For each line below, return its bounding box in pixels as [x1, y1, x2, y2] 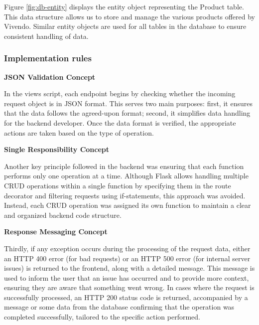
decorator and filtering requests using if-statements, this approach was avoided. [4, 190, 246, 200]
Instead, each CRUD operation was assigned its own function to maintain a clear [4, 200, 251, 210]
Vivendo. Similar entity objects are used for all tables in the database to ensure [4, 21, 247, 31]
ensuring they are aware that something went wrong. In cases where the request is [4, 282, 255, 293]
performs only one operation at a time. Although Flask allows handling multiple [4, 170, 249, 181]
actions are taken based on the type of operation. [4, 127, 154, 138]
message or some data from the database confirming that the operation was [4, 302, 235, 312]
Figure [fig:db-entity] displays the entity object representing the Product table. [4, 1, 244, 11]
